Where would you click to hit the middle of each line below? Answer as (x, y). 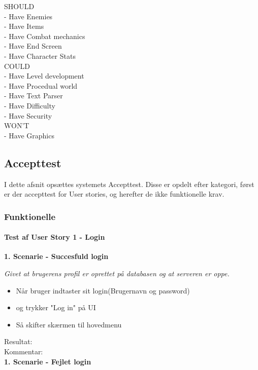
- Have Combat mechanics (45, 36)
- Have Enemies (28, 16)
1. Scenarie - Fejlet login (48, 361)
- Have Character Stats (40, 55)
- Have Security (28, 115)
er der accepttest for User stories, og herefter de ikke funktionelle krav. (114, 194)
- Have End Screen (33, 46)
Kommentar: (24, 351)
